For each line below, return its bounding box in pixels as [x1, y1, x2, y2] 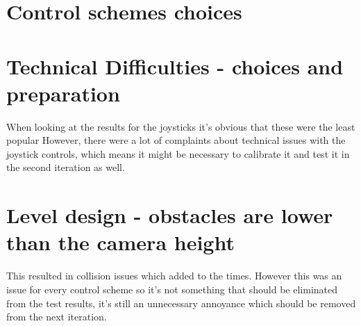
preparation [6, 79, 120, 107]
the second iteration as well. [6, 160, 125, 174]
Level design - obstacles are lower [6, 201, 333, 229]
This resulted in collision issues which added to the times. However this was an [6, 268, 342, 283]
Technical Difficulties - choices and [6, 51, 344, 80]
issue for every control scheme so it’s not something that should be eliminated [6, 282, 338, 296]
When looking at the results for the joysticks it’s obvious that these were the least [6, 119, 355, 133]
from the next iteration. [6, 309, 107, 324]
